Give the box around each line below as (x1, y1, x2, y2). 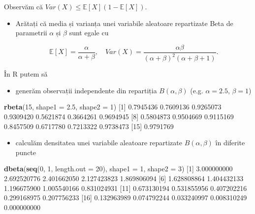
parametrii (15, 27, 47, 38)
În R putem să (4, 69, 48, 79)
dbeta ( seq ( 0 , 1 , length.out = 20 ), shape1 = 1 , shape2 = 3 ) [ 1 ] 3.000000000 (4, 163, 233, 174)
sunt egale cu (69, 27, 109, 38)
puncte (15, 147, 36, 157)
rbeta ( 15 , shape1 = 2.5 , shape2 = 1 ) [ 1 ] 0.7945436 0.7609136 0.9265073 (4, 102, 222, 112)
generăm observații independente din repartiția (15, 85, 157, 95)
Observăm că (4, 1, 43, 11)
